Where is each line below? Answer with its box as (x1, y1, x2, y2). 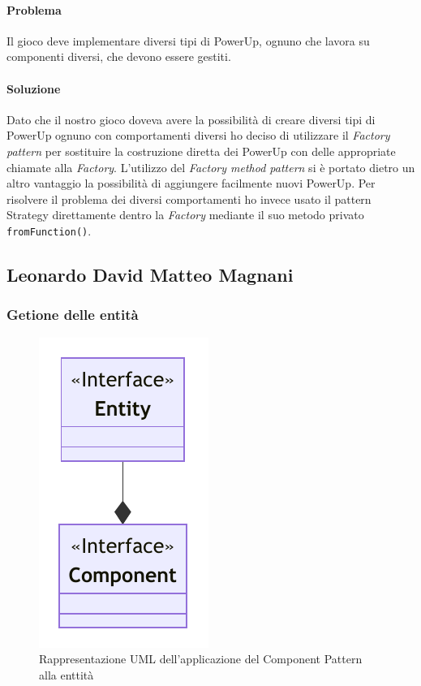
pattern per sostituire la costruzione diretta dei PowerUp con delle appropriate (6, 142, 396, 159)
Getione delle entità (6, 304, 139, 325)
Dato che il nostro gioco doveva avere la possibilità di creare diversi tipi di (6, 110, 376, 127)
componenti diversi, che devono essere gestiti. (6, 48, 231, 65)
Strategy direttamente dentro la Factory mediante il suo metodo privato (6, 206, 364, 223)
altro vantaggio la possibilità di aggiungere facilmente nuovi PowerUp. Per (6, 175, 376, 192)
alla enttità (39, 666, 94, 683)
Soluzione (6, 80, 61, 97)
